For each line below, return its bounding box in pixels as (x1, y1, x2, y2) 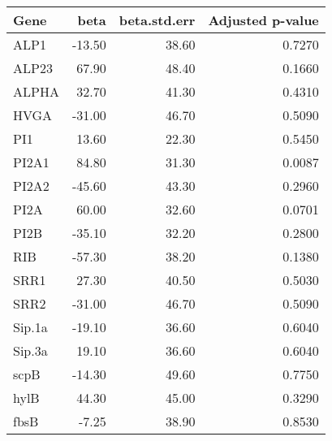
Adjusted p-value (208, 11, 319, 29)
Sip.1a (13, 318, 48, 336)
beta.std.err (119, 11, 196, 29)
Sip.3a (13, 341, 48, 360)
